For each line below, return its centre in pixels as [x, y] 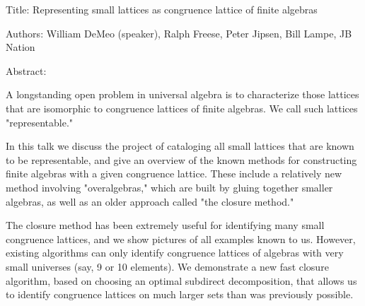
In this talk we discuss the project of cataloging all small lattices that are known [180, 146]
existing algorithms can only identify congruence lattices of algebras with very [175, 253]
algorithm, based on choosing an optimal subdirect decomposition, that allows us [181, 280]
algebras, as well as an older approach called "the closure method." [150, 201]
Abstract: [26, 70]
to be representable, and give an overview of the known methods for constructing [181, 159]
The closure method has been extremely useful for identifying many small [165, 225]
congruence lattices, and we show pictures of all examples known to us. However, [181, 239]
